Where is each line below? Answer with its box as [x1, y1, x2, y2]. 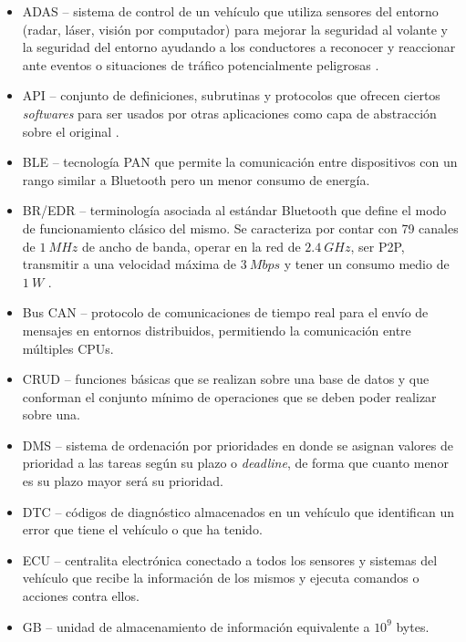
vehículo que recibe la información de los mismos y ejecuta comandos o [22, 568, 419, 587]
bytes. [396, 616, 430, 636]
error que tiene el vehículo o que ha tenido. [22, 520, 263, 539]
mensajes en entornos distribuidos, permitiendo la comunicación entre [22, 320, 411, 339]
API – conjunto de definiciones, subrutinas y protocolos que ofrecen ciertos [22, 86, 440, 105]
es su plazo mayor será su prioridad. [22, 471, 223, 491]
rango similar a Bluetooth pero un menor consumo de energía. [22, 170, 370, 189]
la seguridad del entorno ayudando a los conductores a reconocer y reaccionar [22, 37, 456, 57]
